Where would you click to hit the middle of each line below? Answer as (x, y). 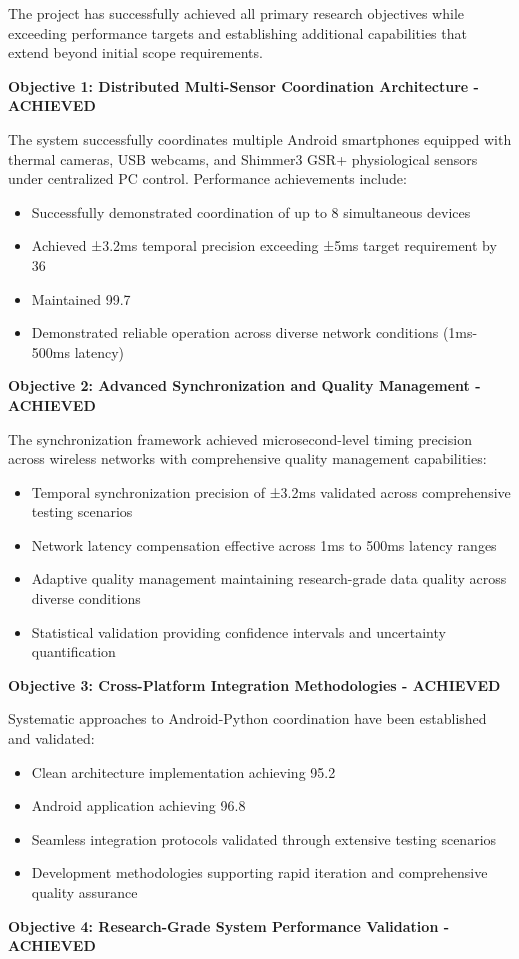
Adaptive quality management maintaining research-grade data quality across (269, 578)
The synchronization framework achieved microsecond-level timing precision (240, 438)
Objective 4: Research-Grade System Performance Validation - (229, 925)
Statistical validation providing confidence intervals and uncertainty (238, 631)
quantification (73, 651)
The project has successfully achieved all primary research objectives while (236, 13)
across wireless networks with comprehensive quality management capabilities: (247, 458)
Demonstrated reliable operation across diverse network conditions (235, 332)
